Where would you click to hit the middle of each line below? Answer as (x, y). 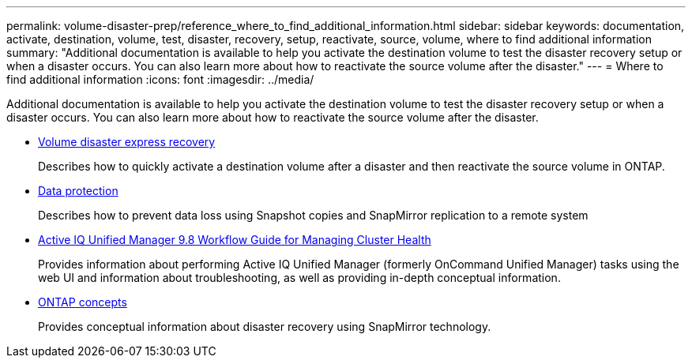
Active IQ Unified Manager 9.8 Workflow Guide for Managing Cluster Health (235, 240)
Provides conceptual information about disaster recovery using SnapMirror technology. (265, 326)
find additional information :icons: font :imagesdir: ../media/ (160, 79)
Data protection (78, 191)
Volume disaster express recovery (127, 142)
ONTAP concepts (83, 302)
